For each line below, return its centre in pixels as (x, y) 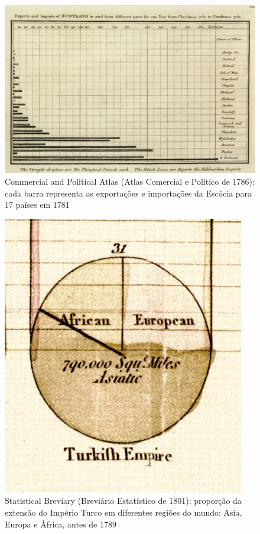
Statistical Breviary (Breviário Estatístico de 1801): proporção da (123, 501)
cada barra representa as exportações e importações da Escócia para (129, 193)
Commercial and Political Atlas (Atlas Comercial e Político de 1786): (130, 181)
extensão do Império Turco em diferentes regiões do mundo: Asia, (123, 512)
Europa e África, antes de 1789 (61, 524)
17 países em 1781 (37, 205)
